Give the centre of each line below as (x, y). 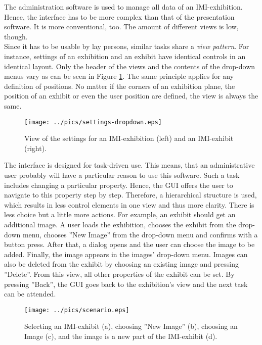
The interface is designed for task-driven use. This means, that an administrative (129, 165)
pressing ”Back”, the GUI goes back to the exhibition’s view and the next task (126, 284)
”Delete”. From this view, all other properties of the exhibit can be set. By (119, 274)
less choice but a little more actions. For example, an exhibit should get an (120, 214)
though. (16, 36)
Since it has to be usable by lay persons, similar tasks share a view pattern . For (127, 46)
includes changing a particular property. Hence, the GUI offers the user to (119, 185)
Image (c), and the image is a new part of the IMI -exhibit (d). (121, 336)
